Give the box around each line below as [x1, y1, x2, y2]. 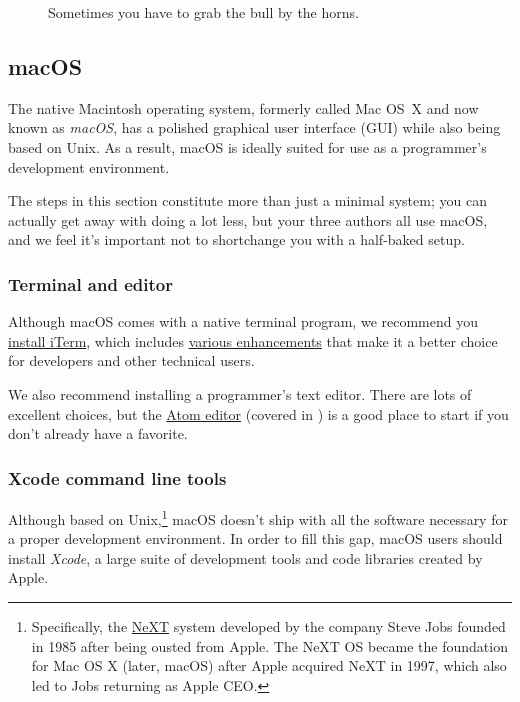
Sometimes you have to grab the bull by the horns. [48, 2, 359, 22]
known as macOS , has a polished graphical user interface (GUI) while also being [8, 117, 501, 138]
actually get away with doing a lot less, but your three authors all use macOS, [8, 209, 488, 230]
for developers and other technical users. [8, 350, 255, 371]
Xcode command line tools [8, 465, 227, 490]
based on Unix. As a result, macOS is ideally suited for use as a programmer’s [8, 136, 487, 157]
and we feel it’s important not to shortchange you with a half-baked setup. [8, 229, 465, 250]
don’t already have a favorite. [8, 423, 188, 444]
